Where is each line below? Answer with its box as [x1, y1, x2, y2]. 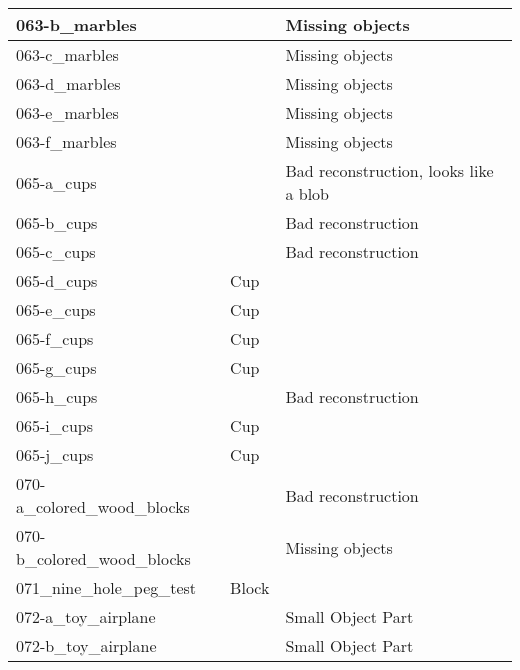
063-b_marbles [16, 13, 137, 36]
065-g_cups [16, 356, 97, 379]
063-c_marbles [16, 43, 119, 66]
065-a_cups [16, 170, 97, 194]
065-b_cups [16, 211, 98, 234]
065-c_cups [16, 240, 96, 263]
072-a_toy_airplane [16, 605, 156, 628]
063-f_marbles [16, 130, 117, 153]
